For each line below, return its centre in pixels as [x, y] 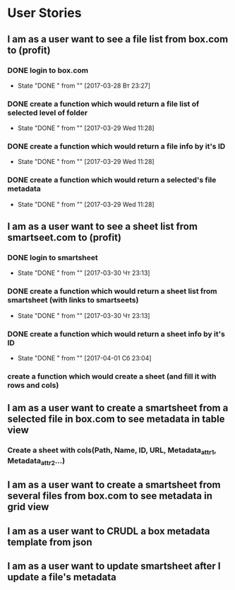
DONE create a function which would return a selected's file [112, 180]
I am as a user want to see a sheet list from [102, 226]
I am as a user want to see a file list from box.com [118, 39]
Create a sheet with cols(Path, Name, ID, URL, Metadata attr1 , [112, 451]
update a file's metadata [62, 577]
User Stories [44, 13]
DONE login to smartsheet [53, 258]
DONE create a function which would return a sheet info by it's [116, 334]
